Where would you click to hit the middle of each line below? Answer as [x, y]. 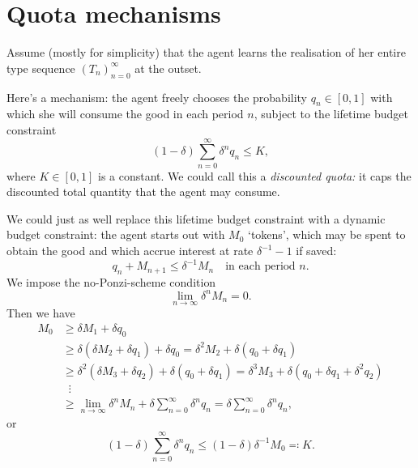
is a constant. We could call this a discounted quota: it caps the [255, 175]
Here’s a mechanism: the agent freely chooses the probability [157, 97]
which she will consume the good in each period [125, 114]
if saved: [316, 250]
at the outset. [168, 68]
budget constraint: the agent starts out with [116, 234]
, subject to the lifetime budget [331, 114]
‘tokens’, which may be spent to [327, 234]
